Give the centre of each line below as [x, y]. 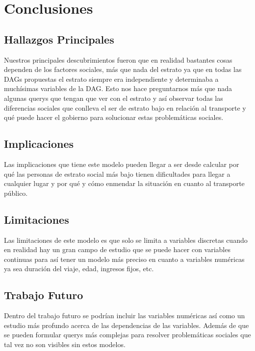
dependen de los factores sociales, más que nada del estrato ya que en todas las [123, 69]
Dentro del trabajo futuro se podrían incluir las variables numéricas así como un [125, 316]
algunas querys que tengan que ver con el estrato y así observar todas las [114, 98]
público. [16, 193]
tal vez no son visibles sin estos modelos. [65, 344]
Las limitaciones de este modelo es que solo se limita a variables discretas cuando [126, 240]
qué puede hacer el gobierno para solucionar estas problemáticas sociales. [114, 117]
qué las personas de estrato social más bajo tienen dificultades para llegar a [117, 174]
